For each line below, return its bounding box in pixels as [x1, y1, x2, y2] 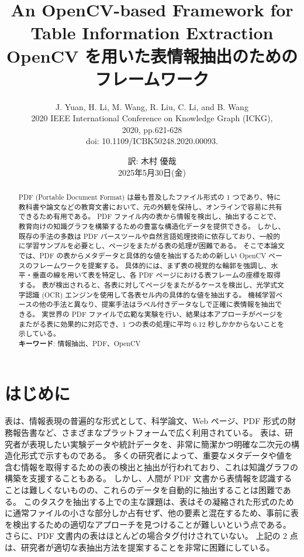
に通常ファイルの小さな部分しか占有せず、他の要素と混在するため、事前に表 [5, 507, 299, 519]
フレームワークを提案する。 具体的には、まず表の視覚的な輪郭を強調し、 [32, 260, 271, 270]
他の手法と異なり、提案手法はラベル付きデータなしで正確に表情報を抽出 [39, 299, 275, 309]
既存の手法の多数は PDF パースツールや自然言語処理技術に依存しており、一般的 [18, 231, 281, 241]
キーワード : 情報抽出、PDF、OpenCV [18, 338, 141, 348]
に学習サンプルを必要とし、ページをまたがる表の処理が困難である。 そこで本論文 [18, 241, 285, 251]
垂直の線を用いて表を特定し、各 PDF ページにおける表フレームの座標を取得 [32, 270, 281, 280]
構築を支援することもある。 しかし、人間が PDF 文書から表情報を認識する [5, 472, 292, 484]
